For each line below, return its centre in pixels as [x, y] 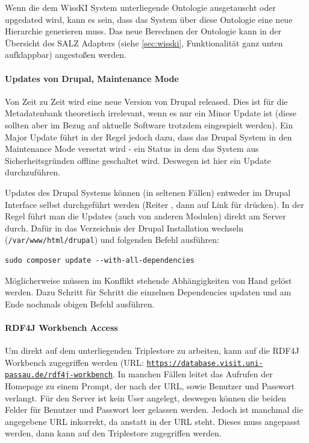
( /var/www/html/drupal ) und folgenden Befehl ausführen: [112, 240]
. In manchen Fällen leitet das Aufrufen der [192, 374]
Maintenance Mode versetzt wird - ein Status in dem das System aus [132, 149]
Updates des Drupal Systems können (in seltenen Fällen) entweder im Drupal [148, 192]
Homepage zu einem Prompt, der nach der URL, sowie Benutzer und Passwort [150, 386]
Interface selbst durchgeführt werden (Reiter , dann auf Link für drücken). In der [154, 204]
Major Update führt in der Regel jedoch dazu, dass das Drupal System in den [148, 137]
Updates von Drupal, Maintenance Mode [92, 78]
